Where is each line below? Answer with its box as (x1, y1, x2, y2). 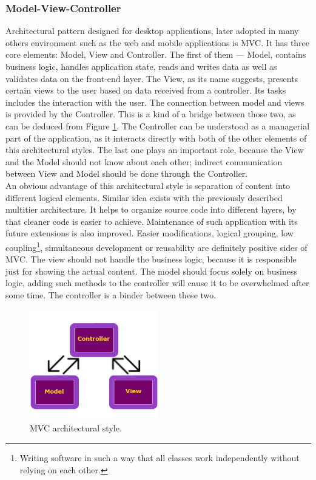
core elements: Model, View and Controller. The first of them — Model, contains (5, 48, 306, 61)
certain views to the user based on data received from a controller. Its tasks (5, 84, 286, 97)
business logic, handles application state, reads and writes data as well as (5, 60, 277, 72)
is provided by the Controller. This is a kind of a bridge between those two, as (5, 108, 296, 120)
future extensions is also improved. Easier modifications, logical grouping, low (5, 227, 294, 239)
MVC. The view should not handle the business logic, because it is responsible (5, 253, 297, 266)
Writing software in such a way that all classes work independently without (19, 451, 300, 464)
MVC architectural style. (30, 422, 122, 434)
